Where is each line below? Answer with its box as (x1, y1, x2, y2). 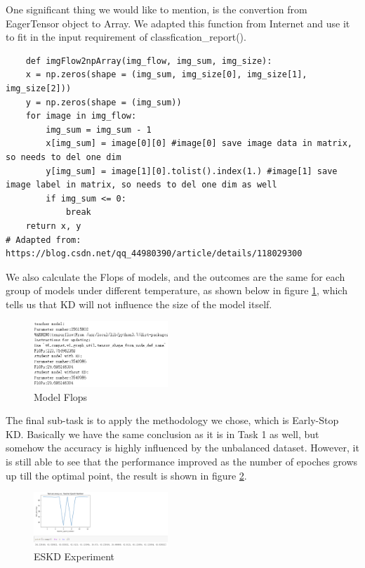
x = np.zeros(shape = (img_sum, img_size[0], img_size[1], (25, 70, 307, 80)
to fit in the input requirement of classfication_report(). (6, 29, 246, 44)
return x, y (25, 220, 81, 231)
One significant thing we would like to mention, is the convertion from (6, 2, 307, 16)
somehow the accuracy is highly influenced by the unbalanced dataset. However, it (6, 440, 359, 455)
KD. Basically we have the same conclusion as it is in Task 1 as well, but (6, 426, 319, 441)
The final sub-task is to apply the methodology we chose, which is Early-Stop (6, 413, 339, 428)
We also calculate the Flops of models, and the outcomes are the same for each (6, 269, 345, 284)
